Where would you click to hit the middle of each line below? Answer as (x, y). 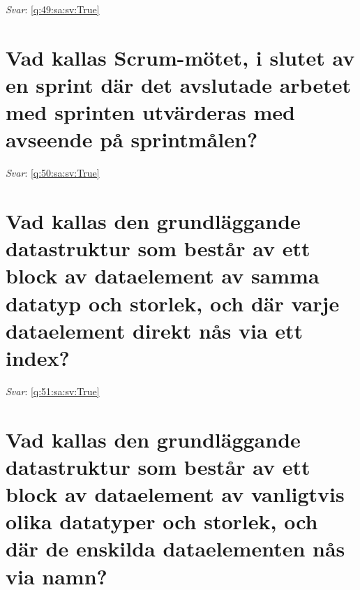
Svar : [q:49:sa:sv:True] (53, 9)
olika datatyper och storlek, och (162, 521)
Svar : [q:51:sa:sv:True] (53, 391)
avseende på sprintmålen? (132, 139)
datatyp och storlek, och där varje (173, 303)
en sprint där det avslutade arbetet (178, 84)
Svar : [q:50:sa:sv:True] (53, 173)
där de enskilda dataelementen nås (175, 548)
